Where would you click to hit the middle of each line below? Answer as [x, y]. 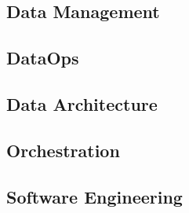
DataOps [43, 58]
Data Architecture [82, 103]
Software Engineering [94, 196]
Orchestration [63, 150]
